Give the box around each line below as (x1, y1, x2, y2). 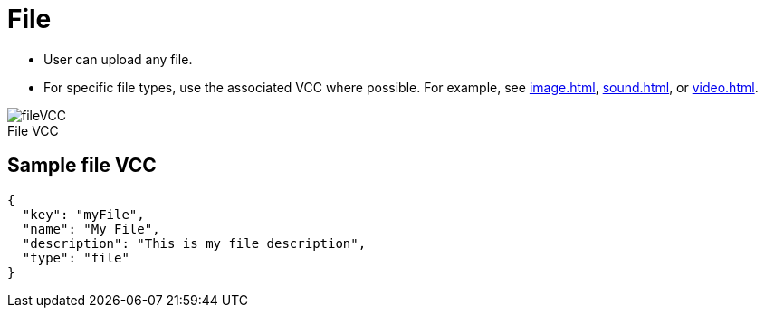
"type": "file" (22, 250, 129, 265)
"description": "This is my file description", (22, 235, 367, 251)
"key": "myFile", (22, 206, 145, 222)
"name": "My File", (22, 221, 160, 236)
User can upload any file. (43, 51, 193, 67)
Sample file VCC (7, 154, 157, 177)
